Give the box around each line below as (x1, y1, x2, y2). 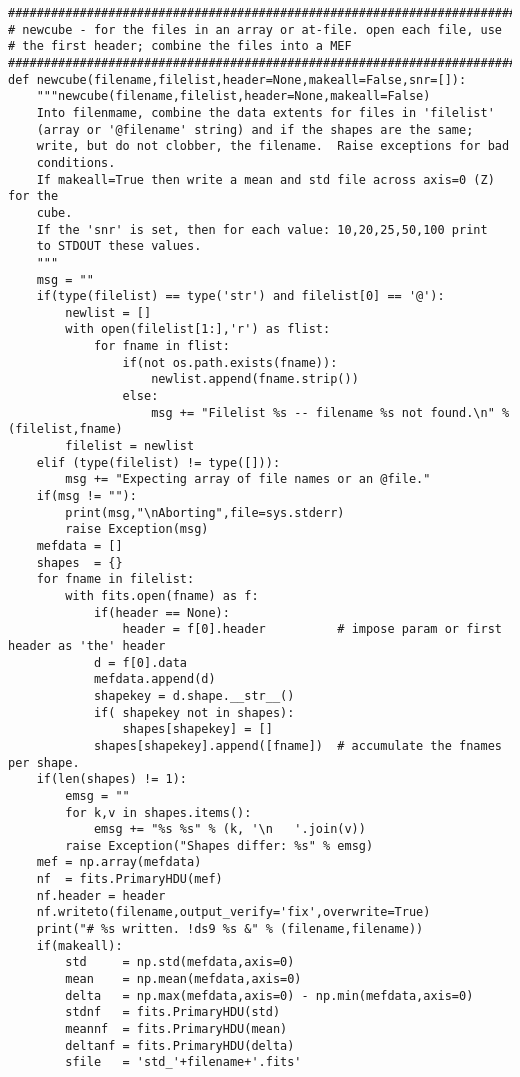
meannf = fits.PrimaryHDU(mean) (65, 1022, 288, 1037)
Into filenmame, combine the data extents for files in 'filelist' (36, 105, 495, 120)
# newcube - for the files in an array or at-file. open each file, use (8, 22, 502, 37)
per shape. (8, 755, 80, 770)
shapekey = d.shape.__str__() (93, 688, 295, 703)
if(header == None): (93, 605, 230, 620)
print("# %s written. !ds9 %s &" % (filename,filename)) (36, 922, 424, 937)
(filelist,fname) (8, 422, 123, 437)
